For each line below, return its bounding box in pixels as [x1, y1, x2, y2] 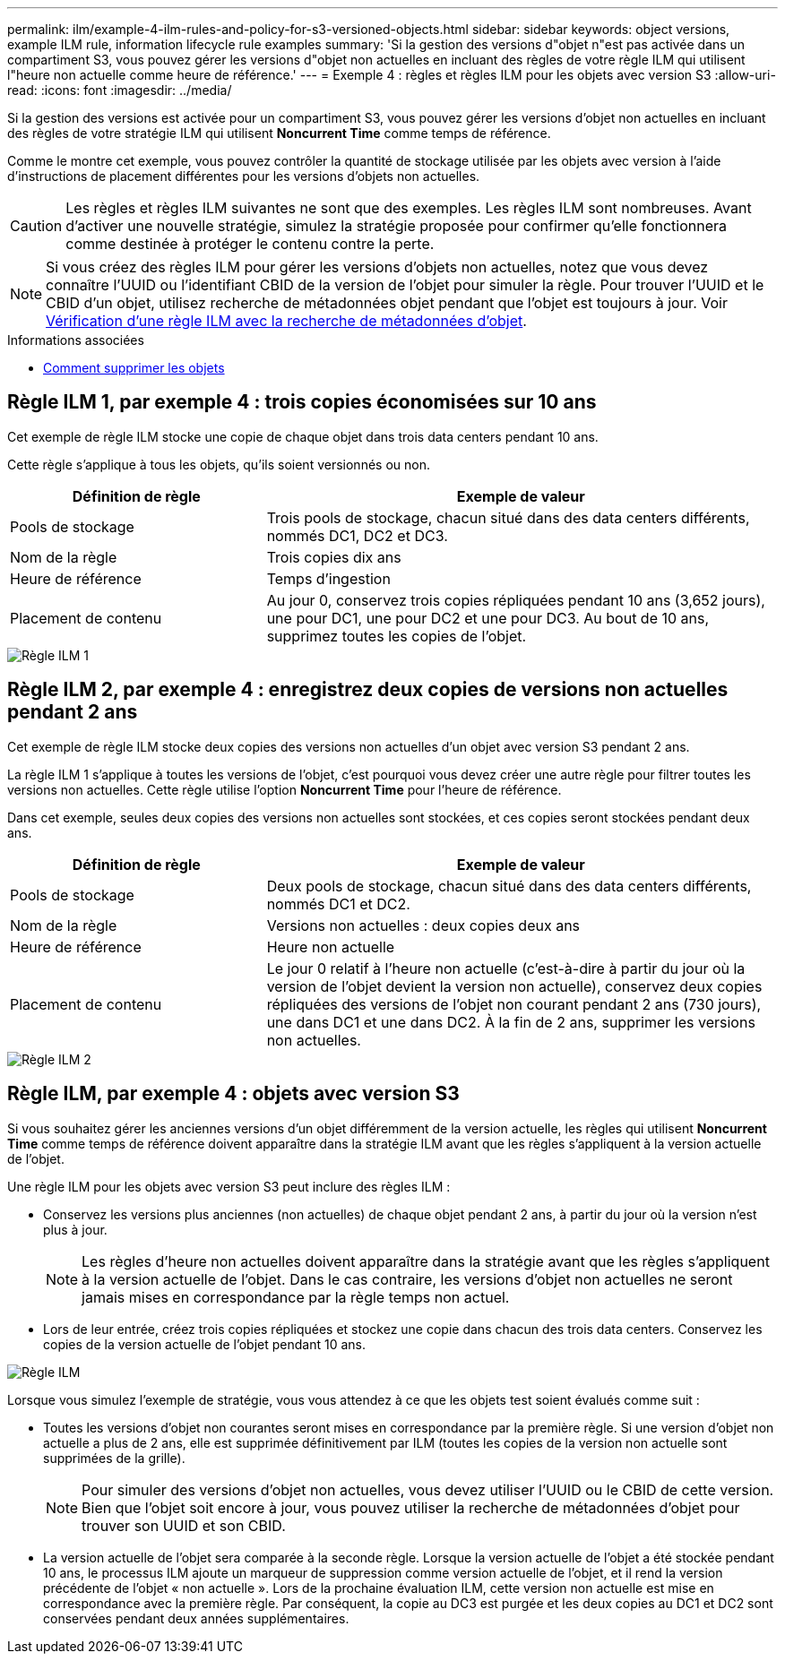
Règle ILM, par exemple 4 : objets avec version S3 [7, 1082, 460, 1106]
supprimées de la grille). [43, 1450, 185, 1466]
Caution [10, 217, 63, 235]
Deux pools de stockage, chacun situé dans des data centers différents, [266, 876, 752, 895]
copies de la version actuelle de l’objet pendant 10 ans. [43, 1336, 367, 1352]
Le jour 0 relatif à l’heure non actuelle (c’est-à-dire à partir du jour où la [266, 959, 746, 977]
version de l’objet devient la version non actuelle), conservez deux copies [266, 977, 763, 995]
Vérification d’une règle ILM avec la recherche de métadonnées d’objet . [46, 312, 527, 330]
